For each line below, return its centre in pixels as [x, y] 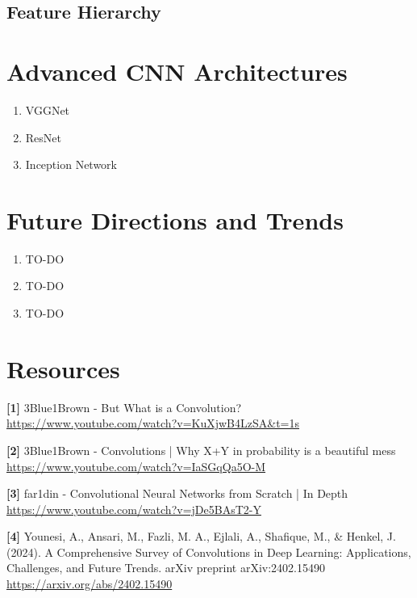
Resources [63, 368]
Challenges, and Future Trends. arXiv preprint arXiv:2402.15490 [166, 568]
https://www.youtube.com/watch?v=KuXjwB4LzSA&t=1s [153, 423]
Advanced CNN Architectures [177, 71]
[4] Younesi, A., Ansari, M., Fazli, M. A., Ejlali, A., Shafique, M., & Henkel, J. [201, 536]
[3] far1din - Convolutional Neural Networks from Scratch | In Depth [177, 493]
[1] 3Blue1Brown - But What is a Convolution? [124, 407]
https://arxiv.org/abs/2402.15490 [90, 584]
